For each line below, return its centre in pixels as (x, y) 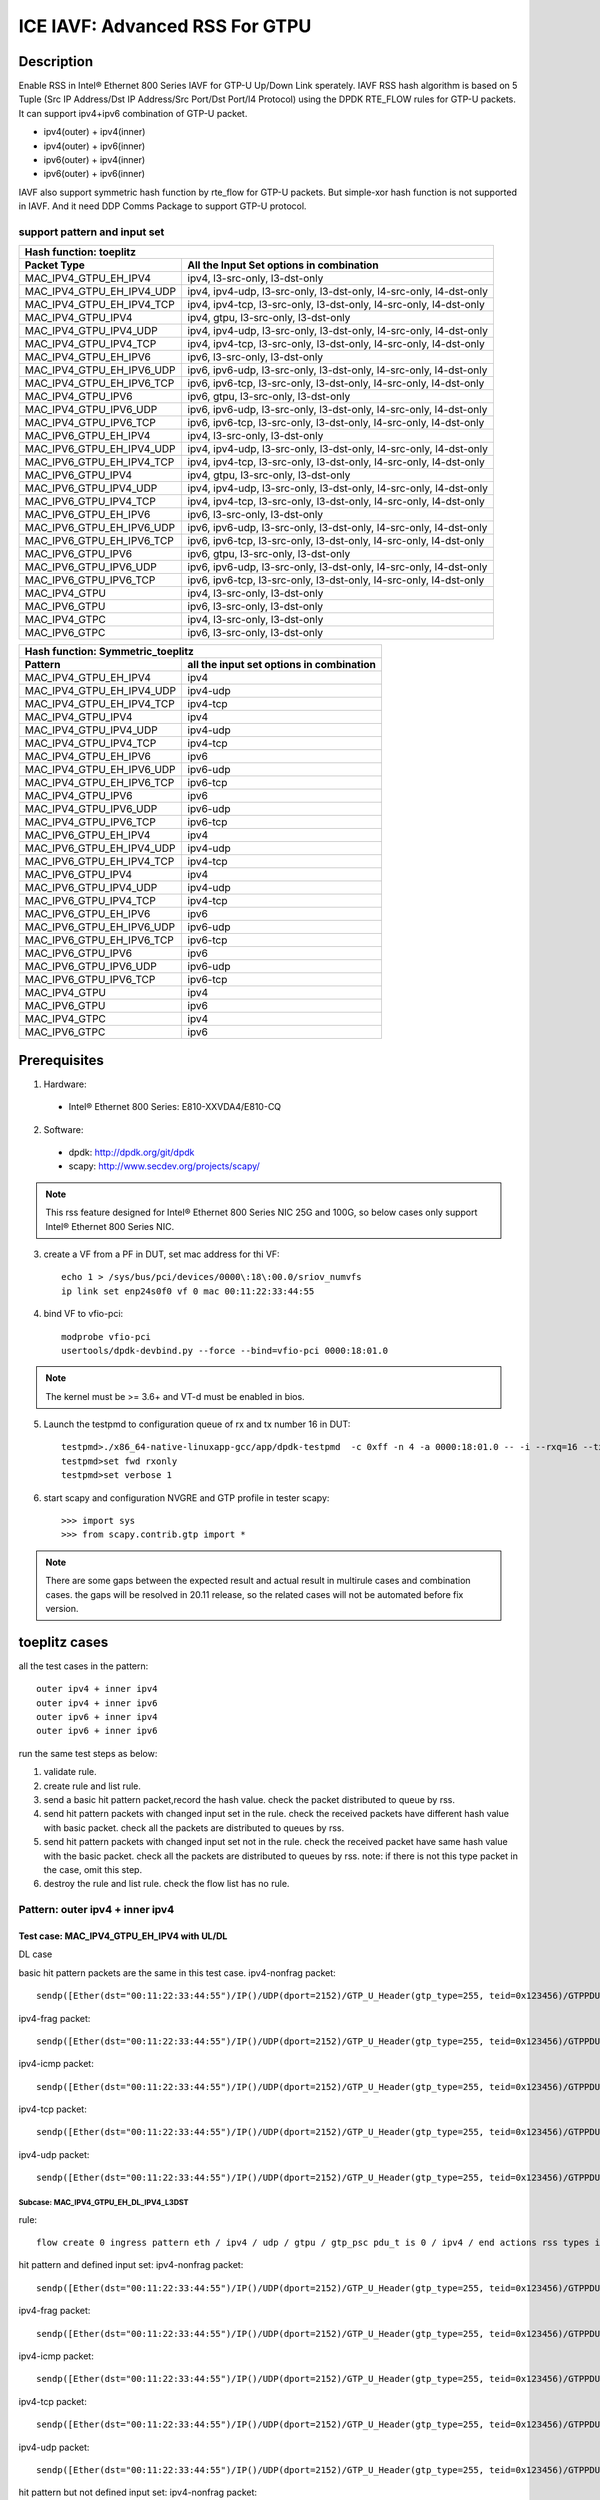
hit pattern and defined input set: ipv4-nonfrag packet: (131, 2265)
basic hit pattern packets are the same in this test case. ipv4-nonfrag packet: (177, 1972)
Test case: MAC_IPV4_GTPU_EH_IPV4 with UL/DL (123, 1936)
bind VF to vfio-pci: (83, 1314)
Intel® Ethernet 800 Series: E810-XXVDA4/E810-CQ (175, 1107)
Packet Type (54, 265)
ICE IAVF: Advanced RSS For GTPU (165, 26)
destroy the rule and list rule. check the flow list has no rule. (166, 1884)
